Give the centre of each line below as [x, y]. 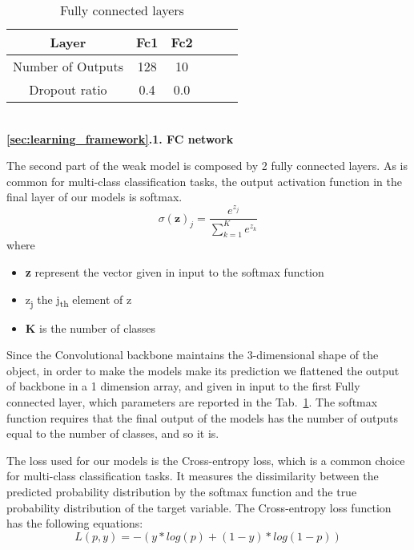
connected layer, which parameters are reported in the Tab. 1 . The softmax [192, 402]
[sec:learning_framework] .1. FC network [120, 138]
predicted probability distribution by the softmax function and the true [182, 491]
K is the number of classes [90, 328]
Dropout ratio [68, 89]
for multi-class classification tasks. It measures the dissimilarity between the [193, 476]
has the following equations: [75, 523]
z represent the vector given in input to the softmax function [175, 271]
